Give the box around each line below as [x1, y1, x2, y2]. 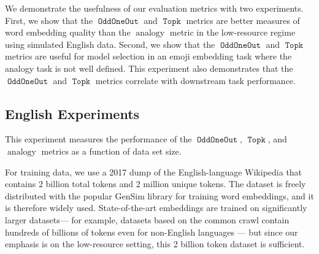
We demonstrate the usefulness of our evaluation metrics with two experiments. [5, 2, 304, 14]
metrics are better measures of [186, 13, 300, 26]
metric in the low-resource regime [169, 26, 296, 39]
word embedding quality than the [5, 26, 131, 39]
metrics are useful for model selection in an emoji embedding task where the [5, 50, 292, 63]
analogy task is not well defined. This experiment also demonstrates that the [5, 61, 293, 74]
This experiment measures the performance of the [5, 133, 192, 145]
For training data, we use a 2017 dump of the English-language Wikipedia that [5, 165, 302, 178]
